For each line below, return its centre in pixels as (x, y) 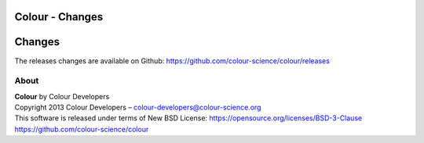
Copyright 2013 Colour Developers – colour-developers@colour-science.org (138, 107)
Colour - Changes (59, 17)
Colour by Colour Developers (62, 96)
